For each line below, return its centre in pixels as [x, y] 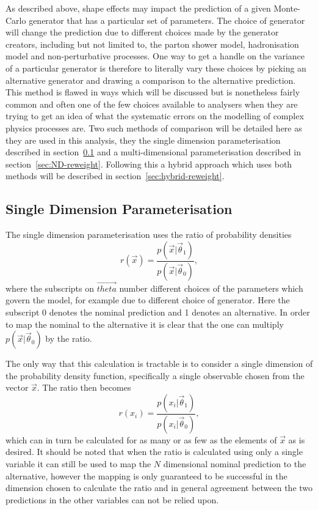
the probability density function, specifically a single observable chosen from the [155, 375]
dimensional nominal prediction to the [235, 464]
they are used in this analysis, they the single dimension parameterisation [143, 140]
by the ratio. [69, 338]
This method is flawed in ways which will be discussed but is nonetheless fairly [153, 92]
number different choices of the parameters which [211, 288]
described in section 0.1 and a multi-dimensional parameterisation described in [153, 152]
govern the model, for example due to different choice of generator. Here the [148, 300]
